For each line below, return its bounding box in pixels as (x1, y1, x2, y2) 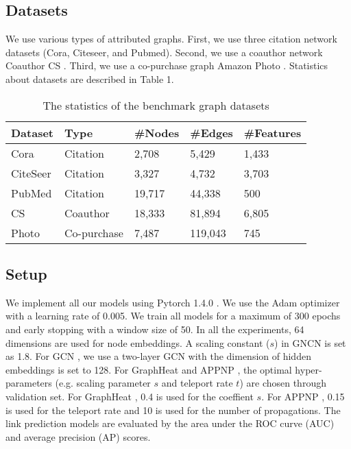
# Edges (190, 124, 233, 141)
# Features (243, 124, 302, 141)
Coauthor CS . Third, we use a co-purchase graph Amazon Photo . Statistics (5, 58, 328, 73)
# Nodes (134, 124, 180, 141)
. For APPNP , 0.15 (261, 389, 345, 403)
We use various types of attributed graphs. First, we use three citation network (5, 32, 337, 46)
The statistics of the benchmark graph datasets (43, 97, 269, 113)
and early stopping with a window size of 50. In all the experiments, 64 (5, 321, 304, 336)
